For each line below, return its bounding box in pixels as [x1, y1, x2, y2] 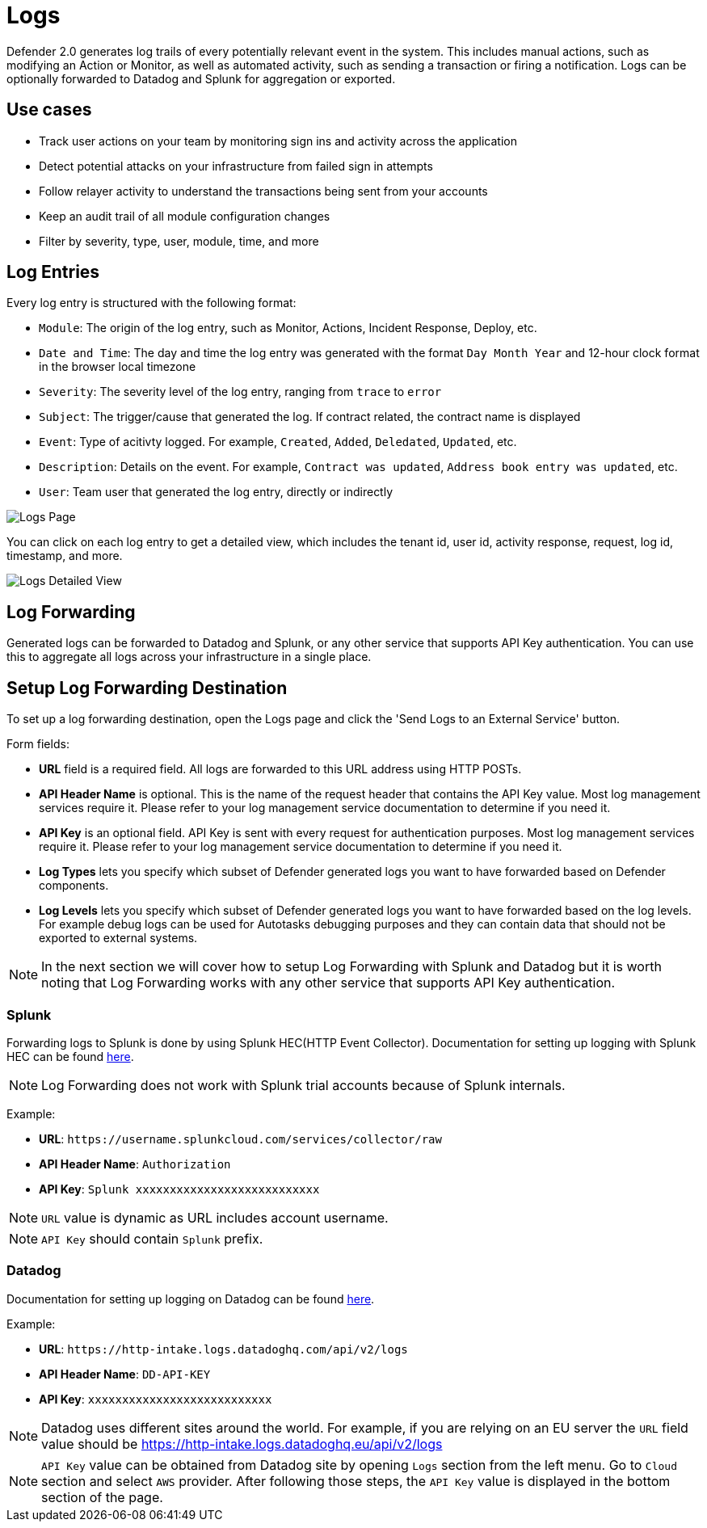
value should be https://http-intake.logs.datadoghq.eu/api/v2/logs [41, 1435, 443, 1452]
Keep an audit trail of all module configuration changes [39, 208, 330, 223]
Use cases [6, 99, 92, 120]
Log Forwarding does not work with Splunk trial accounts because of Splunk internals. [41, 1076, 566, 1093]
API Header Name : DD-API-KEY [39, 1366, 211, 1381]
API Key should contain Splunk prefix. [41, 1230, 263, 1247]
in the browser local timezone [39, 360, 196, 374]
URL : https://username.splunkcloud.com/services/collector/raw [39, 1131, 442, 1146]
